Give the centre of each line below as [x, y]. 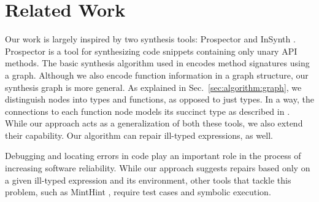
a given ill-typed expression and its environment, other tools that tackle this [148, 180]
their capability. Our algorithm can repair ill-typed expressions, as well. [139, 135]
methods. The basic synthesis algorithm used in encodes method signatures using [157, 63]
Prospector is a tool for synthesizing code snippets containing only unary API [151, 51]
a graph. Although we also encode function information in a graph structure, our [157, 75]
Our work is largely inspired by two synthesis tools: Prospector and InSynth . [150, 39]
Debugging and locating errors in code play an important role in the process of [153, 156]
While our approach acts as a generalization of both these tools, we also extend [154, 123]
